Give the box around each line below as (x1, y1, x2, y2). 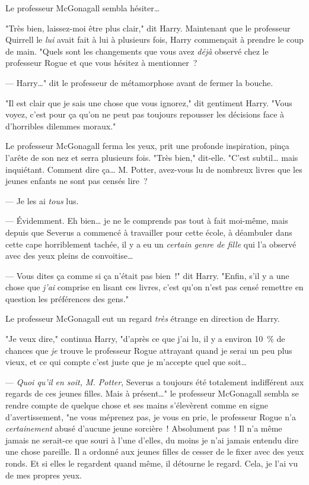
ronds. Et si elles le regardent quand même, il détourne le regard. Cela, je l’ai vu (5, 457, 298, 469)
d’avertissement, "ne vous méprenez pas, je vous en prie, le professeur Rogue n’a (5, 410, 296, 423)
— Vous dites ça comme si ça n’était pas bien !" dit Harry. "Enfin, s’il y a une (5, 269, 289, 281)
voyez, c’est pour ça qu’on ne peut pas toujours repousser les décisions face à (5, 108, 285, 121)
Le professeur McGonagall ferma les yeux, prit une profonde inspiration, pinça (5, 140, 289, 152)
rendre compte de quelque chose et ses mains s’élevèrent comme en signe (5, 399, 269, 411)
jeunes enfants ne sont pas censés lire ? (5, 175, 148, 187)
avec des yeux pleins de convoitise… (5, 249, 133, 262)
